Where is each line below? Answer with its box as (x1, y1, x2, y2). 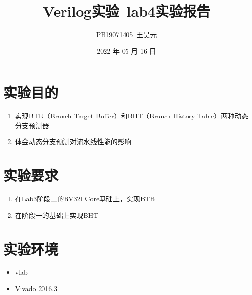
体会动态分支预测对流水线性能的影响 (15, 137, 131, 147)
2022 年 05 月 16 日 (97, 45, 156, 56)
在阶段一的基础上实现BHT (15, 210, 99, 220)
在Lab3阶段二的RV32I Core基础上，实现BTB (15, 194, 155, 204)
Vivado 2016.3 (15, 283, 58, 294)
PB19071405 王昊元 (96, 29, 157, 39)
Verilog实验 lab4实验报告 (42, 1, 210, 21)
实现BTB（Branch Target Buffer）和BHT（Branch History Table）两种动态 (15, 111, 249, 121)
